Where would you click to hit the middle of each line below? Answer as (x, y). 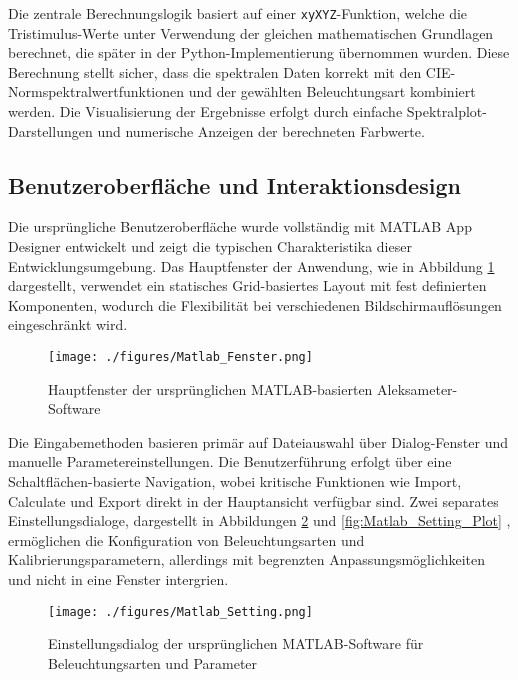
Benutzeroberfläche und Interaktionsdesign (234, 184)
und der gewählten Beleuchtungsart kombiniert (332, 91)
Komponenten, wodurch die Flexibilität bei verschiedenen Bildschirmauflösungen (255, 304)
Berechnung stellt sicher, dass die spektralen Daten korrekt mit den (215, 71)
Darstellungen (50, 130)
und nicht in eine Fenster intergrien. (118, 578)
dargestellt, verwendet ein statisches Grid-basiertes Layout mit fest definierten (247, 285)
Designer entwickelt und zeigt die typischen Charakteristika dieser (210, 246)
